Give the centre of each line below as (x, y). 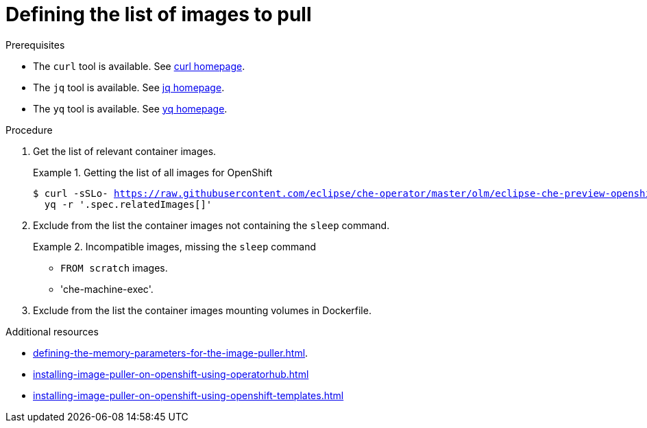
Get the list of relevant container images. (125, 151)
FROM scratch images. (114, 267)
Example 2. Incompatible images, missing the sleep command (174, 246)
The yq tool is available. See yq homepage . (130, 108)
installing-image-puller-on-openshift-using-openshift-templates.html (188, 395)
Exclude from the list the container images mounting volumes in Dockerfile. (202, 310)
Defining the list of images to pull (159, 14)
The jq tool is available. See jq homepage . (129, 87)
